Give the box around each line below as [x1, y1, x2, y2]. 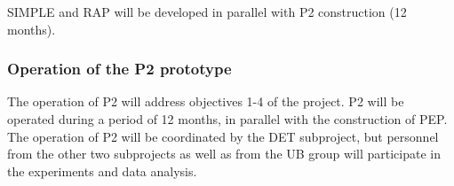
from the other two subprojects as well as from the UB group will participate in [7, 144, 441, 163]
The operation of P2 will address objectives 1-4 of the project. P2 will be [7, 92, 404, 111]
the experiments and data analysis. [7, 161, 197, 180]
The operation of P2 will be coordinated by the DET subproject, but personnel [7, 127, 439, 145]
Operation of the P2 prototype [7, 58, 232, 80]
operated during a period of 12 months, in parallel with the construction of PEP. [7, 110, 448, 128]
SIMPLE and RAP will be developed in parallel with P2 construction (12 [7, 3, 407, 20]
